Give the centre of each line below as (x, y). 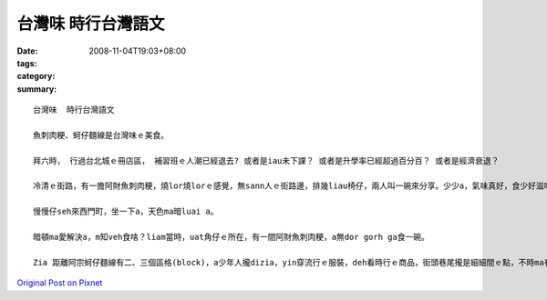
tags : (27, 63)
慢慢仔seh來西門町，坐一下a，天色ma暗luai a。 (126, 212)
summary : (37, 89)
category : (36, 76)
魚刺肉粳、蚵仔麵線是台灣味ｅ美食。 (101, 135)
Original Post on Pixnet (60, 283)
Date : (27, 51)
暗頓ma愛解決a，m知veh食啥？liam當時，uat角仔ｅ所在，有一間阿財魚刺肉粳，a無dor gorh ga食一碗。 (232, 237)
